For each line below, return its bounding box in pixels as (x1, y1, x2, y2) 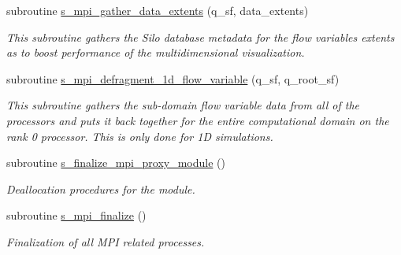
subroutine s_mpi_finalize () (6, 207, 147, 224)
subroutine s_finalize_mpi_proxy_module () (6, 154, 225, 171)
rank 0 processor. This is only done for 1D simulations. (6, 128, 273, 144)
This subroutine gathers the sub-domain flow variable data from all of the (6, 97, 360, 113)
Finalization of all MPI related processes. (6, 233, 205, 249)
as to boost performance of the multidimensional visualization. (6, 44, 305, 61)
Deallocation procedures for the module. (6, 180, 195, 197)
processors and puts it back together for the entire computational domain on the (6, 112, 389, 128)
